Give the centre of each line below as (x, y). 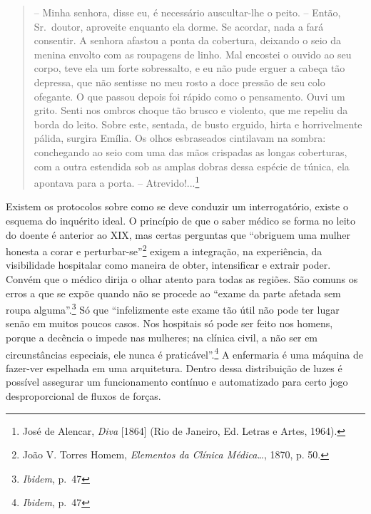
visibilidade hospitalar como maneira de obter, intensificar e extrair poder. (168, 265)
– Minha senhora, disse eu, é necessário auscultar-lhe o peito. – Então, (187, 12)
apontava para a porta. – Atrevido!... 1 (117, 181)
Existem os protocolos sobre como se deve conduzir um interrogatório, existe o (177, 206)
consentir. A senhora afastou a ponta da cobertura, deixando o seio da (188, 40)
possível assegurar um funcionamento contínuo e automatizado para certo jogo (177, 382)
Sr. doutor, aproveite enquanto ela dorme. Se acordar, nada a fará (179, 26)
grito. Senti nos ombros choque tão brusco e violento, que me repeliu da (191, 110)
